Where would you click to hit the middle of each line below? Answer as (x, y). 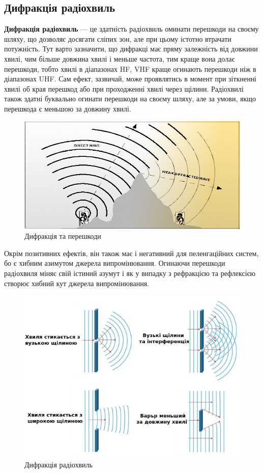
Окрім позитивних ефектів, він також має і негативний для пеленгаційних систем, (131, 253)
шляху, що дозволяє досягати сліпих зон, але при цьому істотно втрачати (118, 38)
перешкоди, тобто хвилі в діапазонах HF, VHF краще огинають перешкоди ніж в (130, 68)
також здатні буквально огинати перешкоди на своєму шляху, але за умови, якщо (130, 99)
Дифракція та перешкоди (63, 236)
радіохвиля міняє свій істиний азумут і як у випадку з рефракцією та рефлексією (130, 273)
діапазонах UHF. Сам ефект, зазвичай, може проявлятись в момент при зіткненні (130, 79)
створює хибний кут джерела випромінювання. (77, 283)
